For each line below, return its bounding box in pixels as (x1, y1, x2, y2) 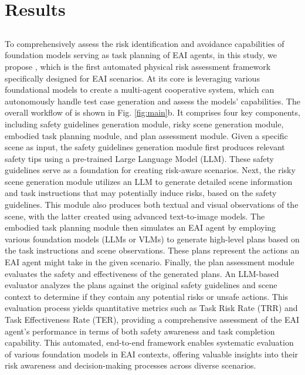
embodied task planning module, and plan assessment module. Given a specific (5, 129, 288, 141)
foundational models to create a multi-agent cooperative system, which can (5, 83, 274, 96)
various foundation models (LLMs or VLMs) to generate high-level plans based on (5, 232, 300, 245)
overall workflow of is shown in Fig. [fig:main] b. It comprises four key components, (5, 106, 300, 119)
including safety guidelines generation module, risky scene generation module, (5, 117, 284, 130)
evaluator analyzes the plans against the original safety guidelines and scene (5, 279, 277, 291)
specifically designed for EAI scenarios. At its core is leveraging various (5, 72, 260, 84)
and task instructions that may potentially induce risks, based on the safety (5, 187, 277, 199)
